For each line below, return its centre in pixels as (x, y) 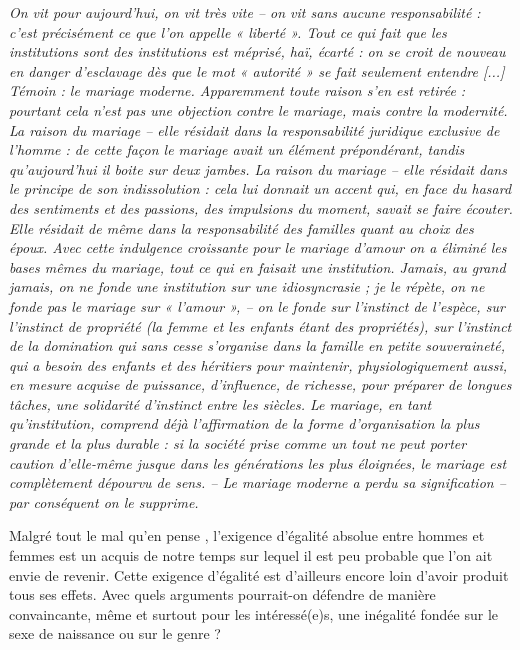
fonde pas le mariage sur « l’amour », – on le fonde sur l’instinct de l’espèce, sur (257, 305)
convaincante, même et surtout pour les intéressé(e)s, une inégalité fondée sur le (254, 613)
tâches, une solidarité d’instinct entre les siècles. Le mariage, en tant (220, 403)
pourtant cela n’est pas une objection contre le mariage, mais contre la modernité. (258, 109)
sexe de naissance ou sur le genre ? (115, 633)
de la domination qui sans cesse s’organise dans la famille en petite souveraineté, (257, 345)
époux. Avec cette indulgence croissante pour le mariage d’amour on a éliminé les (258, 247)
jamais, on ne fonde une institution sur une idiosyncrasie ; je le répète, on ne (247, 286)
